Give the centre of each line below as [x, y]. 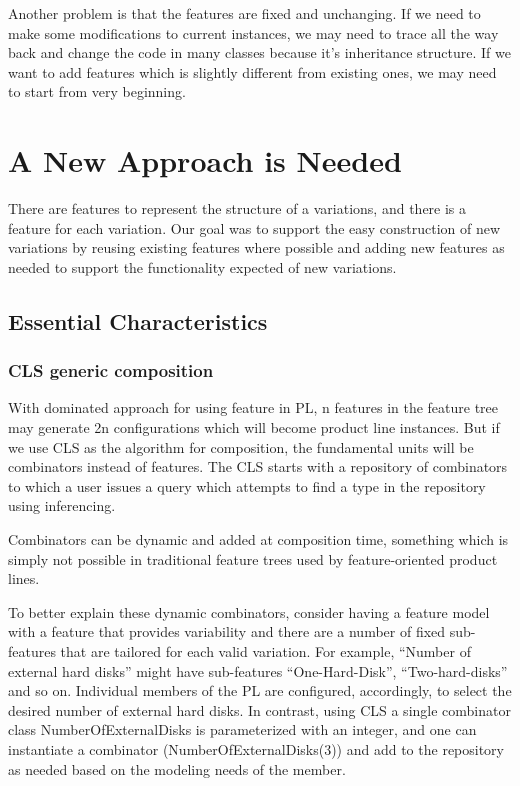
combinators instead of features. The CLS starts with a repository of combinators [258, 466]
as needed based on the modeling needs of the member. [177, 768]
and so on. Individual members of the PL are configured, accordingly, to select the [260, 690]
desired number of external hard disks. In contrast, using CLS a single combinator [259, 709]
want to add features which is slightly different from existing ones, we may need [252, 71]
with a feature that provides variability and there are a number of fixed [227, 631]
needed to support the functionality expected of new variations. [202, 266]
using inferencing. [62, 505]
